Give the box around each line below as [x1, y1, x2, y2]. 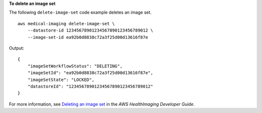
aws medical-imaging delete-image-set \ [17, 21, 115, 26]
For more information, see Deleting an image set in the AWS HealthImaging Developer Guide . [9, 101, 195, 107]
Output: [9, 45, 24, 51]
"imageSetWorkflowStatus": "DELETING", [27, 63, 123, 69]
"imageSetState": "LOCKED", [27, 77, 95, 82]
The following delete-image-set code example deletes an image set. [9, 10, 152, 16]
